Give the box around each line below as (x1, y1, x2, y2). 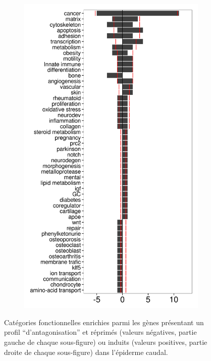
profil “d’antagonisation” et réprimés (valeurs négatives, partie (4, 327, 197, 337)
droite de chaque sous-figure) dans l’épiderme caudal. (4, 346, 168, 357)
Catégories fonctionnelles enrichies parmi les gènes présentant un (4, 317, 204, 327)
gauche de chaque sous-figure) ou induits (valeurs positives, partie (4, 336, 207, 347)
